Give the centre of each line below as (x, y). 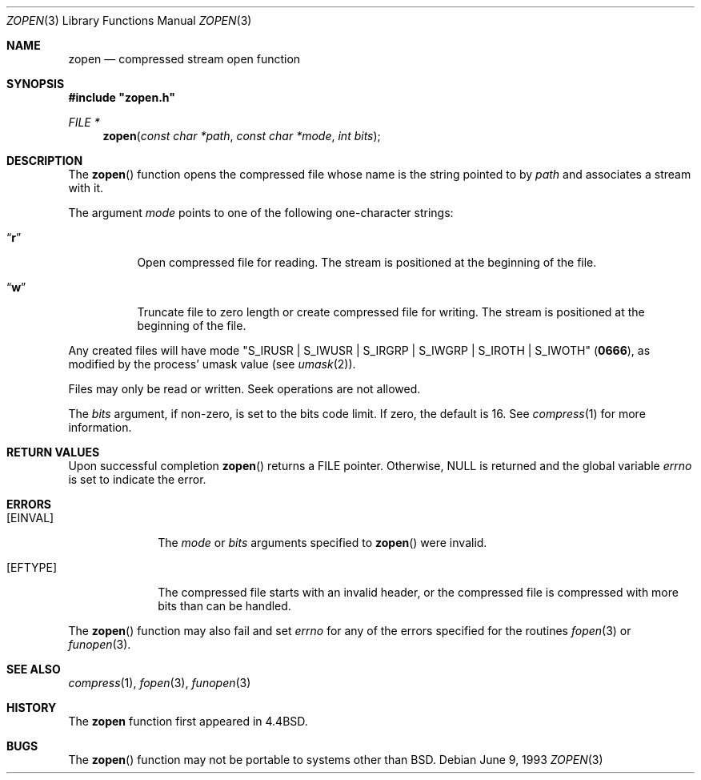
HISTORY (32, 708)
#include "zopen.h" (122, 97)
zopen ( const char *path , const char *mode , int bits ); (242, 136)
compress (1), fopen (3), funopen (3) (160, 683)
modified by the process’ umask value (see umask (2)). (212, 364)
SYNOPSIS (36, 84)
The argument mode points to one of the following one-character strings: (261, 213)
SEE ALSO (34, 669)
